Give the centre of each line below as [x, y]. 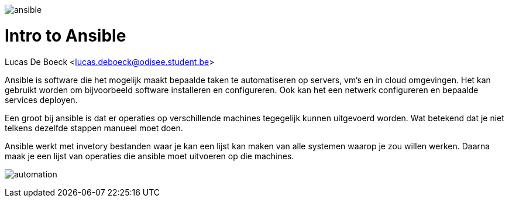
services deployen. [41, 100]
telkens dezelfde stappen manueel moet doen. [94, 128]
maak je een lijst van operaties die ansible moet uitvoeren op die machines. [149, 156]
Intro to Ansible [66, 35]
